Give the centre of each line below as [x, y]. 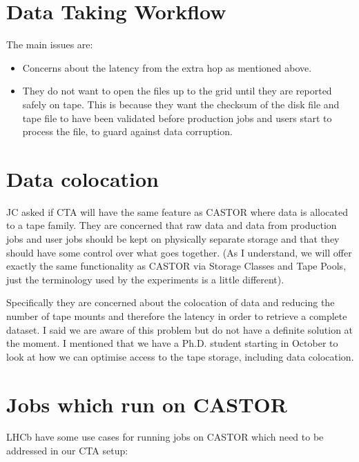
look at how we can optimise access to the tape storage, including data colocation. [180, 356]
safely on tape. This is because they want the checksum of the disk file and [181, 104]
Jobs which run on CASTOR [147, 404]
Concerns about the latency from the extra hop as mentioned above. [167, 67]
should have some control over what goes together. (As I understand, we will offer [179, 252]
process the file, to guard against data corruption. [127, 131]
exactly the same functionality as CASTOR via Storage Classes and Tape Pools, [176, 266]
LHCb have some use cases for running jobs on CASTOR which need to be [165, 437]
